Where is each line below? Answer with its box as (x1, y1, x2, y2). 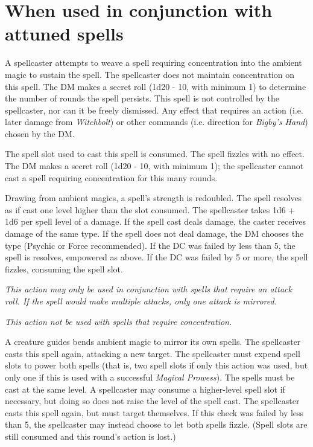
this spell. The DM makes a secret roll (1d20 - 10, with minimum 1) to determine (5, 80, 306, 92)
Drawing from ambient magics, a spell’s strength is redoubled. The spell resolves (5, 191, 302, 204)
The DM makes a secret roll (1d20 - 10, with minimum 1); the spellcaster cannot (5, 159, 304, 172)
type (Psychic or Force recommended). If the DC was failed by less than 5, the (5, 239, 296, 251)
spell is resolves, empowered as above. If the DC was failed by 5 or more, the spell (5, 251, 308, 263)
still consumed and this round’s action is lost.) (5, 429, 176, 442)
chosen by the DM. (5, 127, 75, 140)
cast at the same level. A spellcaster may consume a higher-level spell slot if (5, 382, 285, 395)
